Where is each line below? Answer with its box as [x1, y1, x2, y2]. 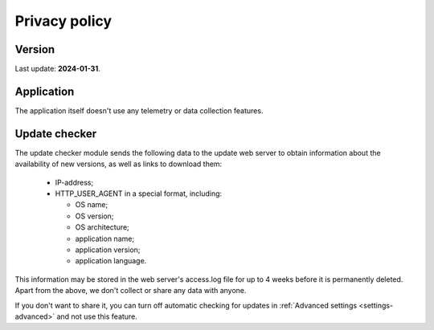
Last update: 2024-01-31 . [14, 64, 100, 74]
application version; [75, 245, 141, 255]
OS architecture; [75, 222, 130, 232]
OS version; [75, 211, 114, 221]
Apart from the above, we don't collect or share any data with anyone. [14, 286, 247, 295]
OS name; [75, 200, 108, 210]
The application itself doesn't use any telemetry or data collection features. [14, 105, 264, 116]
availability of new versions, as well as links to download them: [14, 159, 223, 169]
